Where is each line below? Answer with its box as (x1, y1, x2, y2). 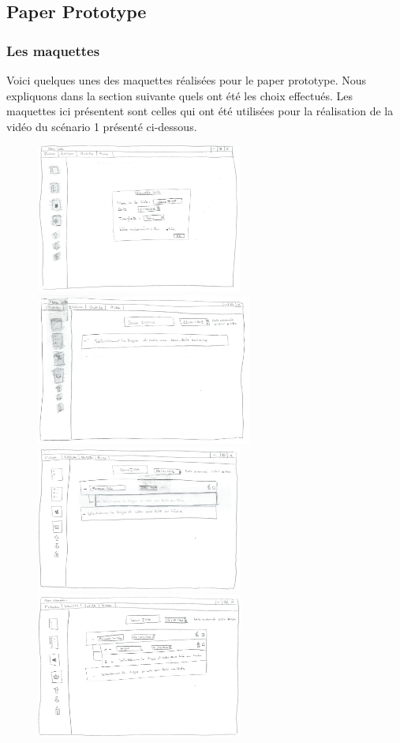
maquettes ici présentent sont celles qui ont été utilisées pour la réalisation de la (6, 103, 394, 119)
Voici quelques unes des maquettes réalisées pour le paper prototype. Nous (6, 72, 367, 88)
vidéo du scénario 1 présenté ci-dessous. (6, 118, 197, 134)
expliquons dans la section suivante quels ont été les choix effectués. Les (6, 87, 353, 103)
